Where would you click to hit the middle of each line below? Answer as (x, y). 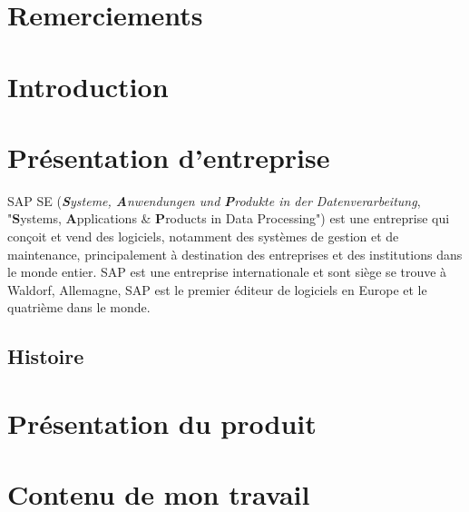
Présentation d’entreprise (169, 157)
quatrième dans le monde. (79, 307)
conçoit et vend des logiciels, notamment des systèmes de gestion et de (203, 236)
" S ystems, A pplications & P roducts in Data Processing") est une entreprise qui (229, 218)
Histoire (46, 356)
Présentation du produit (162, 423)
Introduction (88, 86)
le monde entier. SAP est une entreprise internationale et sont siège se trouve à (227, 272)
